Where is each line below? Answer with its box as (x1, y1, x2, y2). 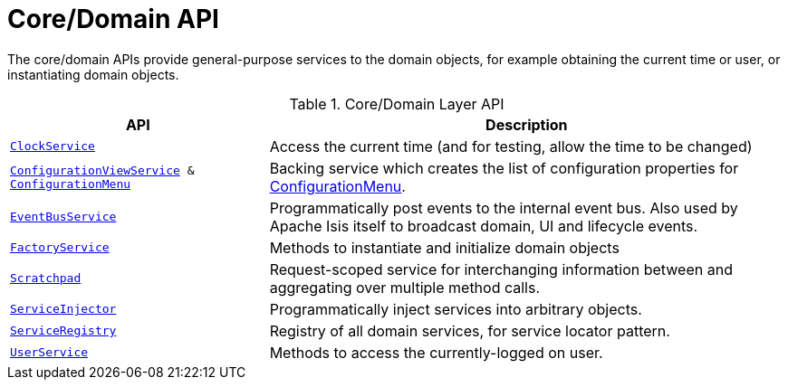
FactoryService (10, 241, 110, 255)
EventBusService (10, 210, 117, 224)
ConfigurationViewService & (10, 163, 195, 177)
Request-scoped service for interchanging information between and (269, 260, 733, 278)
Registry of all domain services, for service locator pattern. (269, 321, 670, 340)
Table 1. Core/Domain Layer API (289, 94, 505, 113)
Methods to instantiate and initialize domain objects (269, 238, 620, 257)
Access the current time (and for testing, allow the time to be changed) (269, 137, 753, 156)
